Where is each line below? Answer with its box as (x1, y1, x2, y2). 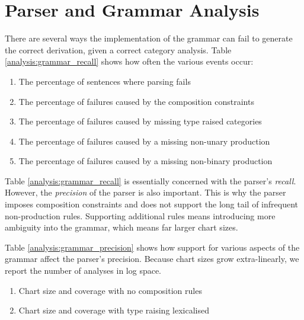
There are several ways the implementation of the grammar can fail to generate (5, 32, 293, 44)
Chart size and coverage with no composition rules (18, 284, 202, 296)
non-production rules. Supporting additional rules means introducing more (5, 209, 276, 222)
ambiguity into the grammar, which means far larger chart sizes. (5, 221, 238, 233)
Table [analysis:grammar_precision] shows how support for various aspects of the (5, 241, 300, 253)
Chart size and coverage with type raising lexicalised (18, 304, 209, 316)
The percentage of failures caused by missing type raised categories (18, 115, 262, 127)
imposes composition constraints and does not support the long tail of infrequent (5, 198, 298, 210)
